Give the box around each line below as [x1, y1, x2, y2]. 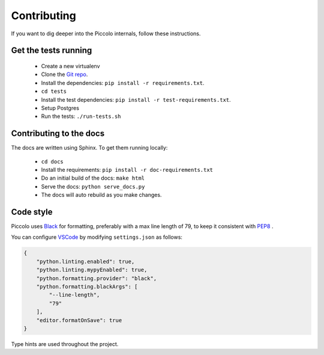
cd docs [41, 158, 64, 165]
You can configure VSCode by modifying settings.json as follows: [11, 233, 183, 241]
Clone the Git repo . [41, 71, 88, 78]
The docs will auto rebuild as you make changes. [41, 192, 162, 199]
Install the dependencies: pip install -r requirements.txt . [41, 79, 205, 86]
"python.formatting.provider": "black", [36, 275, 157, 281]
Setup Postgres [41, 104, 79, 111]
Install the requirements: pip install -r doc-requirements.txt [41, 166, 213, 173]
